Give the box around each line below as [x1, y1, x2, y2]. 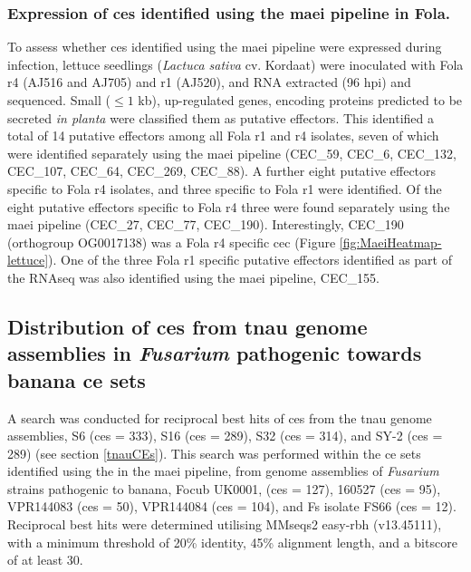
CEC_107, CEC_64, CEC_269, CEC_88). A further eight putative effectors [7, 161, 437, 180]
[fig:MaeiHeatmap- [339, 232, 442, 251]
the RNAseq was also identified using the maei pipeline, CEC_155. [7, 267, 380, 286]
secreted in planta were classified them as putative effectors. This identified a [7, 108, 434, 127]
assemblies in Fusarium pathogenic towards [7, 339, 422, 367]
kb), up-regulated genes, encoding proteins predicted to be [138, 91, 463, 109]
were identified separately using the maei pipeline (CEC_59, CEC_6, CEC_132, [7, 143, 457, 162]
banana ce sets [7, 365, 146, 393]
